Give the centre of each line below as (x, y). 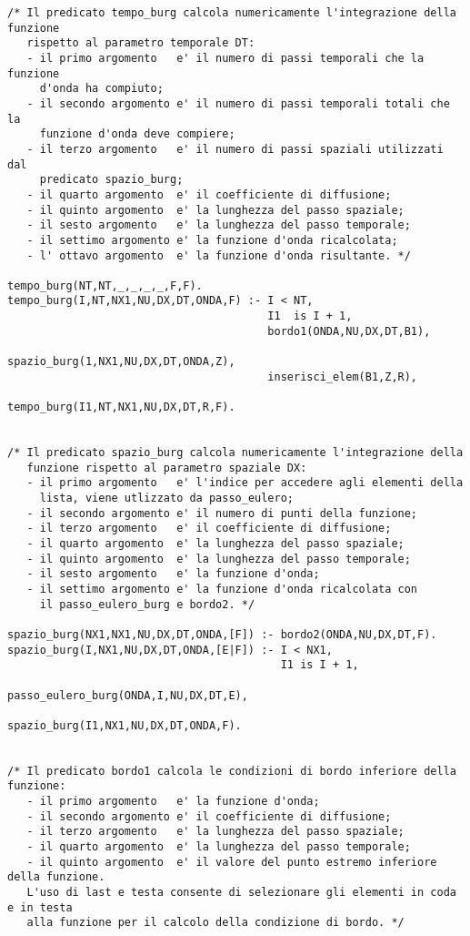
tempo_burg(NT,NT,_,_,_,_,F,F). (105, 285)
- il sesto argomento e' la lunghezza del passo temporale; (219, 225)
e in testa (40, 907)
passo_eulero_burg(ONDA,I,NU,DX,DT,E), (128, 695)
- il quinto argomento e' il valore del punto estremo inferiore (232, 862)
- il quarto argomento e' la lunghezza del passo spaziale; (215, 543)
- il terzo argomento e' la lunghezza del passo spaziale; (215, 832)
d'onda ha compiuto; (101, 89)
